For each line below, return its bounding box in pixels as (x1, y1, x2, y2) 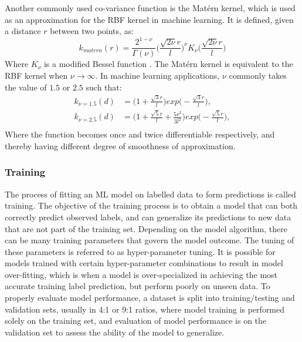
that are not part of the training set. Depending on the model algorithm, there (5, 222, 287, 234)
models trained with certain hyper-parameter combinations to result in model (5, 257, 283, 269)
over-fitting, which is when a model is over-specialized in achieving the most (5, 268, 278, 280)
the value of (5, 81, 47, 93)
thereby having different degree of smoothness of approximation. (5, 139, 236, 152)
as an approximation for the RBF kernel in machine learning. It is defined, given (5, 13, 294, 25)
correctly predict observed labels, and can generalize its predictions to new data (5, 210, 291, 223)
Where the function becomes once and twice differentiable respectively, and (5, 128, 275, 140)
